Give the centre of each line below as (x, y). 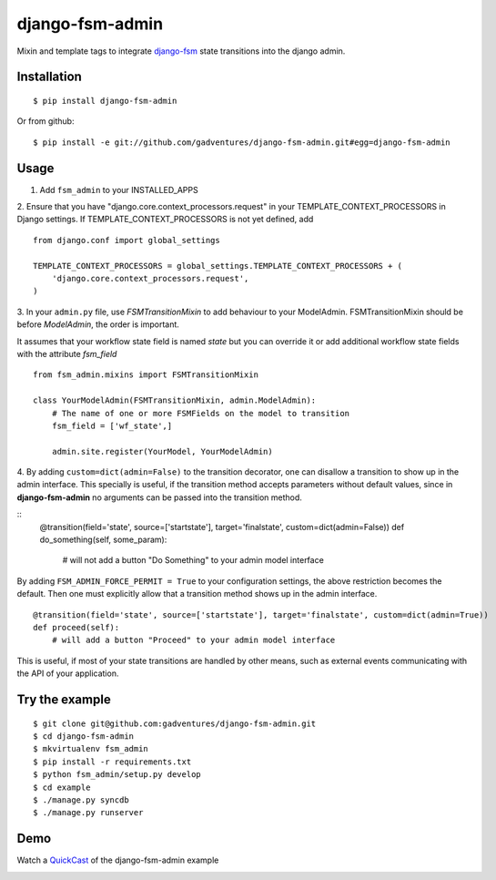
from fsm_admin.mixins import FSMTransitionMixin (146, 375)
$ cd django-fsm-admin (84, 736)
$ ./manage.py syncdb (81, 800)
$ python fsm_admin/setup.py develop (117, 775)
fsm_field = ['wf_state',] (112, 425)
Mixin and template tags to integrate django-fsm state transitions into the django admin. (181, 51)
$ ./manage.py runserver (88, 813)
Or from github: (46, 121)
